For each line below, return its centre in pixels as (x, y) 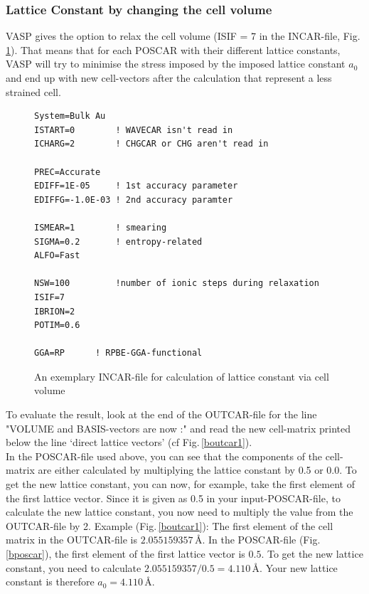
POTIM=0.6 (57, 325)
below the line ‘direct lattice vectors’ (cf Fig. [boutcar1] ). (129, 442)
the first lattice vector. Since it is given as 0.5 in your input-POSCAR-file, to (173, 498)
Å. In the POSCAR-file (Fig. (257, 540)
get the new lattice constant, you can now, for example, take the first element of (180, 484)
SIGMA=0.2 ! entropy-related (118, 242)
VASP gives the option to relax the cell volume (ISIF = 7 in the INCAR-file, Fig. (183, 36)
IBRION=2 (55, 311)
